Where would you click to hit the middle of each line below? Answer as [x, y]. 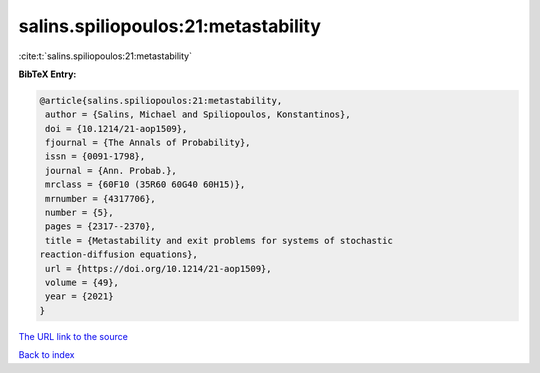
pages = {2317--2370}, [101, 226]
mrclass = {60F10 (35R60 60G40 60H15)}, [145, 184]
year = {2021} [79, 296]
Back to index [46, 355]
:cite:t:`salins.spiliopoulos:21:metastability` [105, 56]
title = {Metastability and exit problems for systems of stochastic [219, 240]
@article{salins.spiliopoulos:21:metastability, [161, 100]
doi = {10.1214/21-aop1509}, [116, 128]
